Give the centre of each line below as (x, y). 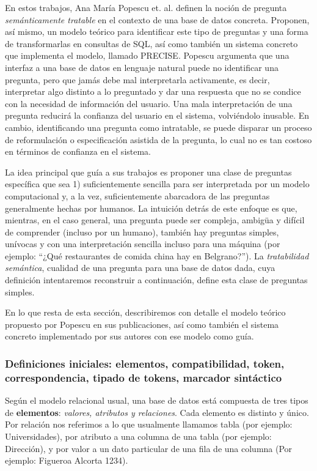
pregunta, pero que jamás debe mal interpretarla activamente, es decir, (137, 79)
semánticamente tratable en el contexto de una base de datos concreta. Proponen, (157, 19)
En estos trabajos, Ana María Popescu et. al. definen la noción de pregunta (146, 7)
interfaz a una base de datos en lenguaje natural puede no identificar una (142, 67)
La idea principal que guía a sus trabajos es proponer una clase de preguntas (148, 172)
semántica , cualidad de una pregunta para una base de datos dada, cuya (140, 268)
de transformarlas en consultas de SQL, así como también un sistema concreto (151, 43)
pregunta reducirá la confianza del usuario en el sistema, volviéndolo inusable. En (157, 115)
